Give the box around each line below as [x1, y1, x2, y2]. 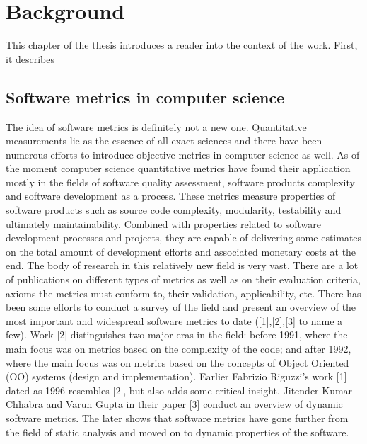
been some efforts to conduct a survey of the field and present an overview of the [6, 300, 356, 314]
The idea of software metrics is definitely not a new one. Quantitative [6, 119, 307, 134]
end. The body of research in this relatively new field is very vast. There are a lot [6, 258, 359, 273]
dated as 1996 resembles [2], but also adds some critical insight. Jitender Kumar [6, 382, 353, 397]
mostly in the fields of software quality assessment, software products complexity [6, 174, 355, 189]
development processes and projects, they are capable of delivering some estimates [6, 230, 362, 245]
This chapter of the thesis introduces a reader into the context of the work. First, [6, 38, 358, 52]
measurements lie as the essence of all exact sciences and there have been [6, 133, 322, 148]
